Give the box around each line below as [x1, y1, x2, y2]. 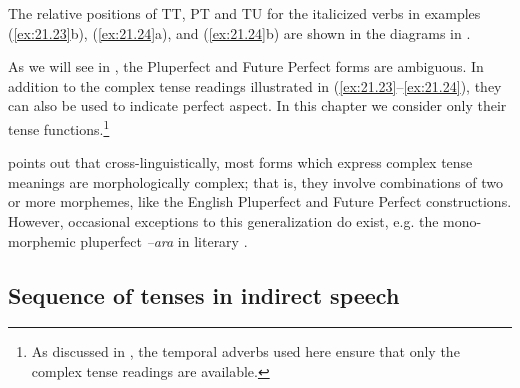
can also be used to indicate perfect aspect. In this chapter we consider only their [8, 95, 507, 116]
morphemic [8, 230, 76, 251]
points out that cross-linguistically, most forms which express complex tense [8, 152, 473, 173]
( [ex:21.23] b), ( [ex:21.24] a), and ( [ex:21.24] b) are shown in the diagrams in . [8, 22, 471, 43]
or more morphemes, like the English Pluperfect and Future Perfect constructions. [8, 191, 512, 212]
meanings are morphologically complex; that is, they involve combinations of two [8, 171, 503, 192]
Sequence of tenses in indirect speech [8, 279, 400, 310]
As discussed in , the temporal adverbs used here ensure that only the [31, 341, 460, 362]
